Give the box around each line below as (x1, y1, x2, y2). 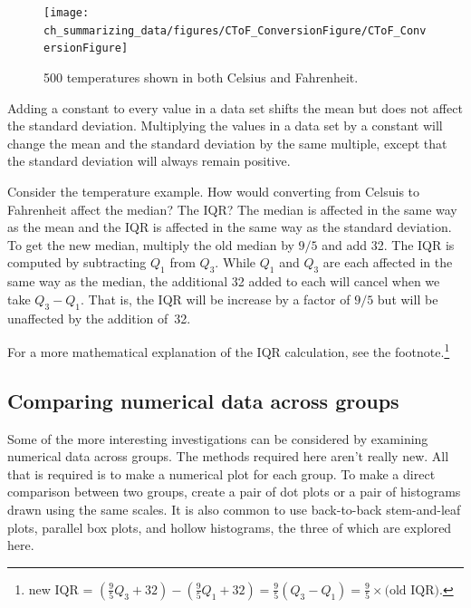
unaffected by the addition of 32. (7, 308, 191, 327)
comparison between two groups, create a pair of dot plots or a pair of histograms (7, 482, 461, 501)
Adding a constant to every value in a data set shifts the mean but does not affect (7, 98, 463, 117)
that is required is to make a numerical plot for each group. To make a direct (7, 464, 436, 483)
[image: (43, 6, 90, 19)
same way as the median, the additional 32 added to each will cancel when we (7, 272, 440, 291)
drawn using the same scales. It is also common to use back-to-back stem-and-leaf (7, 499, 461, 518)
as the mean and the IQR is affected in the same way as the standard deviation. (7, 217, 452, 236)
